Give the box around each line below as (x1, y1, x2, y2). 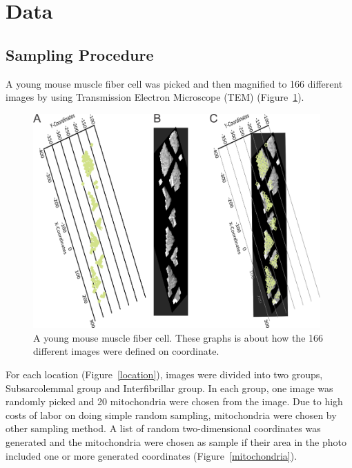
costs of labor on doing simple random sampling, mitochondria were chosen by (6, 407, 337, 422)
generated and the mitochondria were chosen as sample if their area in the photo (6, 434, 346, 449)
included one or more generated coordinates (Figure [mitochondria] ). (6, 448, 297, 462)
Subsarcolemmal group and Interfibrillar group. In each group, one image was (6, 380, 333, 395)
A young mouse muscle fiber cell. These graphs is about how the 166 (33, 330, 324, 344)
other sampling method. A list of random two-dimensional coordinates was (6, 421, 321, 436)
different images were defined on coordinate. (33, 344, 219, 358)
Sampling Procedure (6, 43, 154, 65)
